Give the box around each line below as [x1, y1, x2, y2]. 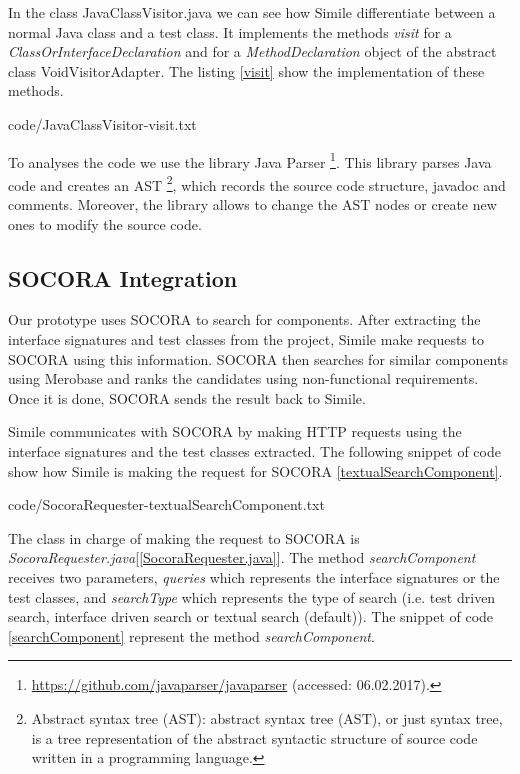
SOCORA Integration [8, 262, 238, 293]
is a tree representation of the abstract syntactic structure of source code [31, 727, 478, 748]
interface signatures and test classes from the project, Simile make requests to [8, 329, 484, 350]
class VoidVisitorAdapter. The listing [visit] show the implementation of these [8, 60, 485, 81]
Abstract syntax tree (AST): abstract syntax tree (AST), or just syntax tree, [31, 707, 503, 728]
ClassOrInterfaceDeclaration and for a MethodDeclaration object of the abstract [8, 41, 497, 62]
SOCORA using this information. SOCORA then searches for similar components [8, 348, 508, 369]
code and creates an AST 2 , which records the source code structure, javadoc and [8, 171, 506, 195]
